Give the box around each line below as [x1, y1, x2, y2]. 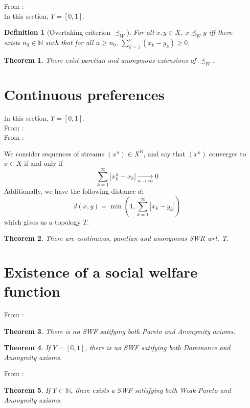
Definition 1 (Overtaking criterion [4, 27, 111, 37]
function [4, 281, 61, 301]
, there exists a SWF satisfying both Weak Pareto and [70, 385, 231, 395]
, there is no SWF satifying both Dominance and [85, 342, 230, 353]
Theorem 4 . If [4, 342, 50, 353]
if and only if [24, 158, 63, 168]
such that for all [45, 37, 93, 47]
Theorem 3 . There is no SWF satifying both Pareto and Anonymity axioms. [4, 326, 236, 336]
